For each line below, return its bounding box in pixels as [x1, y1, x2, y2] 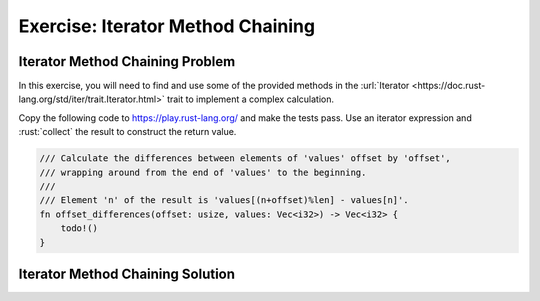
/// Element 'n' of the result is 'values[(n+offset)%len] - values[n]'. [39, 195, 409, 206]
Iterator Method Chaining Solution [18, 265, 235, 282]
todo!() [60, 223, 99, 234]
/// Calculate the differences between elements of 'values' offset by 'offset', [39, 153, 452, 164]
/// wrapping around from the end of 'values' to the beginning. [39, 166, 367, 178]
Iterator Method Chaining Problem [18, 53, 236, 70]
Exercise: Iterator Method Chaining [18, 15, 315, 37]
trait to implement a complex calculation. [166, 93, 335, 105]
